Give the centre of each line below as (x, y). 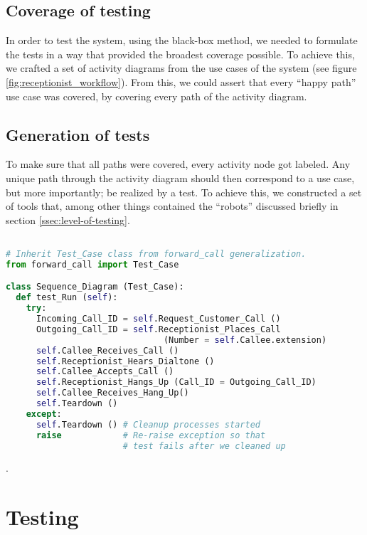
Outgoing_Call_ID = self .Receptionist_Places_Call (158, 329)
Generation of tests (78, 134)
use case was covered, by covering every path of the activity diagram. (156, 96)
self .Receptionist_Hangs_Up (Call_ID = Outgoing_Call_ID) (176, 382)
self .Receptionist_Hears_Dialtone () (125, 361)
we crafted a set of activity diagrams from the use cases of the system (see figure (181, 68)
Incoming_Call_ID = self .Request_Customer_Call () (158, 319)
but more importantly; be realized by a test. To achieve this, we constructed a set (184, 192)
